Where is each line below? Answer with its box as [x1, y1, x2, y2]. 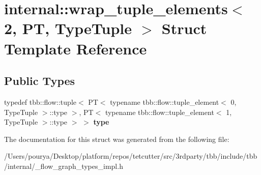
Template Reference [4, 38, 147, 59]
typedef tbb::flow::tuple [4, 96, 76, 107]
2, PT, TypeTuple [4, 18, 132, 39]
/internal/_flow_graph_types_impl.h [4, 160, 123, 171]
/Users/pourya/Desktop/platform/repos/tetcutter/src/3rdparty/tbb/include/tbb [4, 151, 257, 161]
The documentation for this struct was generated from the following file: [4, 133, 229, 144]
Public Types [4, 73, 75, 89]
